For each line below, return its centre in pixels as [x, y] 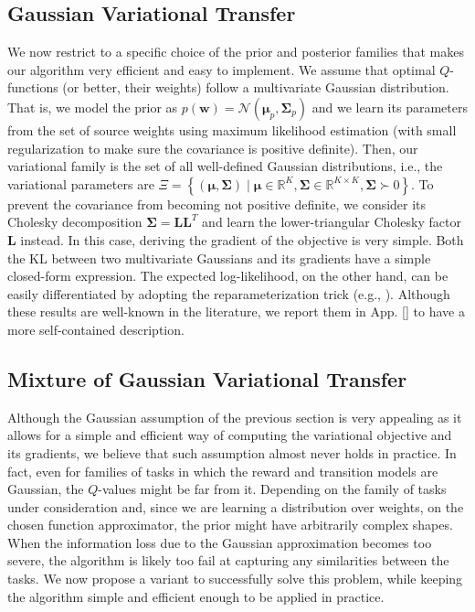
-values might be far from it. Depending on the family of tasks [272, 489]
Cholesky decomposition [75, 222]
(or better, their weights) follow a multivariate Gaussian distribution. [256, 87]
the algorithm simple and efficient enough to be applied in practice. [196, 596]
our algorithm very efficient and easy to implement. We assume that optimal [222, 69]
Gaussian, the [46, 489]
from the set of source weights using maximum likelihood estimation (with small [232, 129]
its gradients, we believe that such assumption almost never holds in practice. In [232, 452]
